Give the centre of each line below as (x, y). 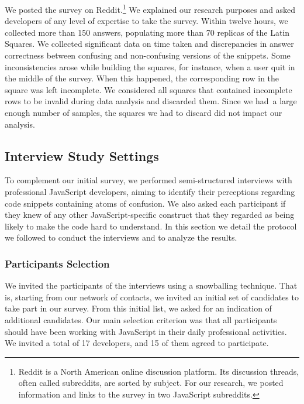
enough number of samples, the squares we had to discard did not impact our (144, 112)
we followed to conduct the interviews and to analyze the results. (121, 237)
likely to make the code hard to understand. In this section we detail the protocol (151, 226)
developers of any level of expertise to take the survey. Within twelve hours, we (146, 21)
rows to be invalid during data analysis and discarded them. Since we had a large (151, 101)
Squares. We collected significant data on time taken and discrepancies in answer (149, 44)
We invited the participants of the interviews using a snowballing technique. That (151, 285)
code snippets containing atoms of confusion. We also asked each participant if (145, 203)
